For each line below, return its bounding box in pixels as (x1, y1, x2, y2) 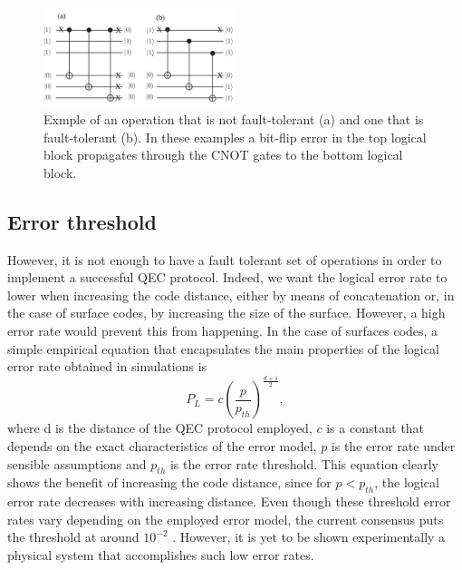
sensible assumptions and (7, 454, 147, 473)
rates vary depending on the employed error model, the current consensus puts (7, 509, 444, 528)
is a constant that (326, 418, 425, 437)
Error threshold (7, 207, 157, 235)
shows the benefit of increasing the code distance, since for (7, 473, 332, 492)
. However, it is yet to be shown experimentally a (172, 527, 446, 546)
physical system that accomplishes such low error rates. (7, 545, 314, 564)
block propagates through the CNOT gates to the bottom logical (43, 145, 403, 164)
